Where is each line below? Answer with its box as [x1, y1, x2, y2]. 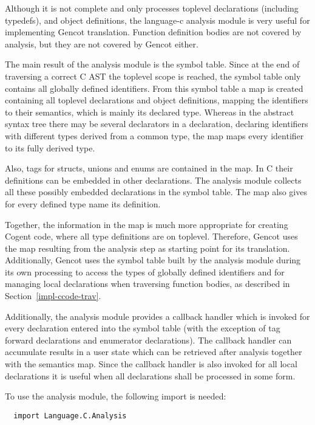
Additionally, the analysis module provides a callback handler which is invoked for [5, 309, 310, 322]
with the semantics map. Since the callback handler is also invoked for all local [5, 358, 297, 370]
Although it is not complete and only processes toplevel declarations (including [5, 2, 299, 14]
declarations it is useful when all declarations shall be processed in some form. [5, 369, 296, 382]
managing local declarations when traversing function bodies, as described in [5, 277, 290, 290]
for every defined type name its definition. [5, 197, 161, 210]
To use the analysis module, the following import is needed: [5, 390, 226, 403]
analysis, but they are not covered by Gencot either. [5, 37, 198, 50]
